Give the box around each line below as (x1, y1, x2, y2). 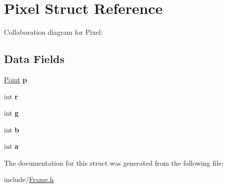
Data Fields (4, 51, 65, 66)
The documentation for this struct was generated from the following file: (4, 157, 224, 168)
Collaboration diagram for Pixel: (4, 27, 103, 37)
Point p (4, 74, 27, 84)
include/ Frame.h (4, 174, 54, 185)
